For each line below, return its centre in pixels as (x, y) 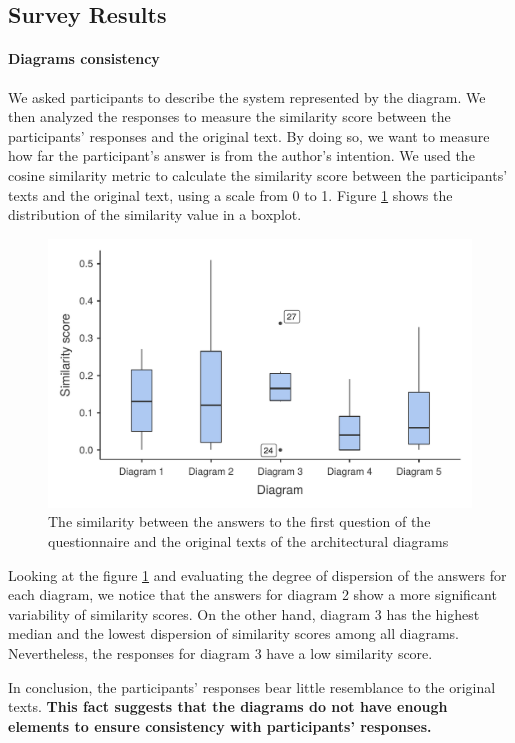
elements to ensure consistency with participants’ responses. (220, 725)
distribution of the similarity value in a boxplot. (155, 214)
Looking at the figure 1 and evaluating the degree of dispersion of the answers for (257, 574)
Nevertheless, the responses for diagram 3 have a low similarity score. (220, 653)
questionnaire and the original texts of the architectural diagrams (248, 541)
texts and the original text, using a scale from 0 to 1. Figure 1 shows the (230, 194)
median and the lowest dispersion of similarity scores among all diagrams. (234, 633)
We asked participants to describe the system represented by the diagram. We (247, 96)
